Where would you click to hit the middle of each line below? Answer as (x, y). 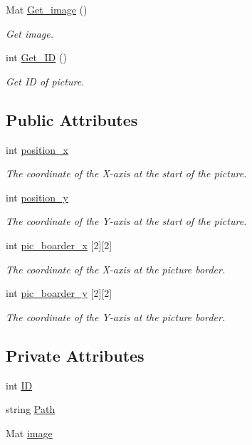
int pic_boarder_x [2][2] (59, 245)
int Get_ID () (36, 57)
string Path (31, 409)
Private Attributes (75, 355)
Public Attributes (72, 119)
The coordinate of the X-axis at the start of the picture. (126, 173)
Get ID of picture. (45, 81)
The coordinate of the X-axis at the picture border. (116, 269)
